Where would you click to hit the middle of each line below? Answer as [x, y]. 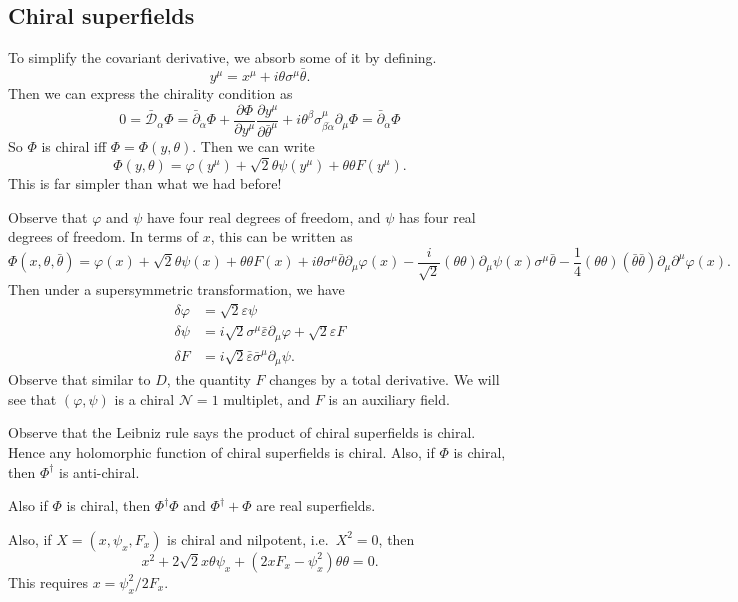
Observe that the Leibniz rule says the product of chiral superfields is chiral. [242, 432]
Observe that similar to [79, 379]
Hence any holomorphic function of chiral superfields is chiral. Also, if [221, 451]
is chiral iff [74, 146]
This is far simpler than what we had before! [145, 182]
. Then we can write [253, 146]
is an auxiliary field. [389, 398]
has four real [437, 216]
